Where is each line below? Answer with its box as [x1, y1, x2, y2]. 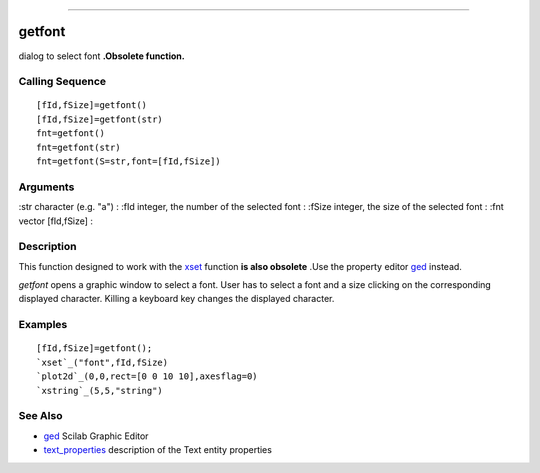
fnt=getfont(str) [36, 141, 121, 153]
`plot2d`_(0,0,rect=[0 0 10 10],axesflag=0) [36, 371, 259, 382]
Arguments [18, 180, 75, 194]
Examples [18, 318, 68, 332]
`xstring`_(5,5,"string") [36, 385, 164, 396]
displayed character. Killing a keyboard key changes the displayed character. [18, 293, 335, 305]
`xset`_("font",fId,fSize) [36, 356, 169, 368]
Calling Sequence [18, 75, 107, 89]
